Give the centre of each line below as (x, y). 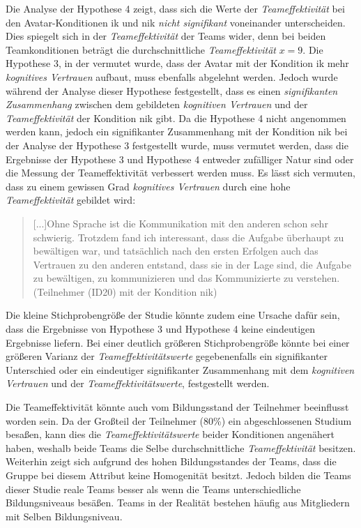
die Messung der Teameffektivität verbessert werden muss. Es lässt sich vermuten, (180, 173)
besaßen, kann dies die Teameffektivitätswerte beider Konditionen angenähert (170, 434)
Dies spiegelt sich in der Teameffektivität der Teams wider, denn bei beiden (166, 36)
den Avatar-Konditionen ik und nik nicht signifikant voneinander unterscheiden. (176, 22)
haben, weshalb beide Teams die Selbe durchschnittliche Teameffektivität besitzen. (181, 447)
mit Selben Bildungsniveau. (64, 516)
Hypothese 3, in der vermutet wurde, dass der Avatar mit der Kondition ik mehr (177, 63)
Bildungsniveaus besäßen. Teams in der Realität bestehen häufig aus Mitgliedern (178, 503)
